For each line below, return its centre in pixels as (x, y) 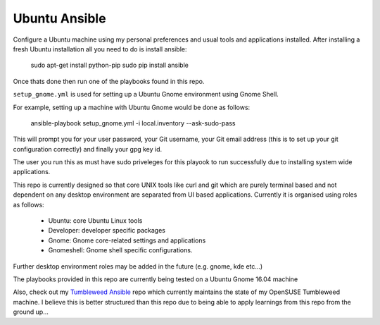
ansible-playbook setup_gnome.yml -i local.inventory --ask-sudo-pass (133, 123)
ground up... (31, 312)
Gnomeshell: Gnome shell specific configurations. (120, 250)
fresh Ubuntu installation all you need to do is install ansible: (100, 49)
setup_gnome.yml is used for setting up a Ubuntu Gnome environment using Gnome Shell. (146, 94)
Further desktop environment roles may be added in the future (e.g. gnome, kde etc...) (138, 266)
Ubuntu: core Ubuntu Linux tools (95, 221)
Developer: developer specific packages (107, 231)
